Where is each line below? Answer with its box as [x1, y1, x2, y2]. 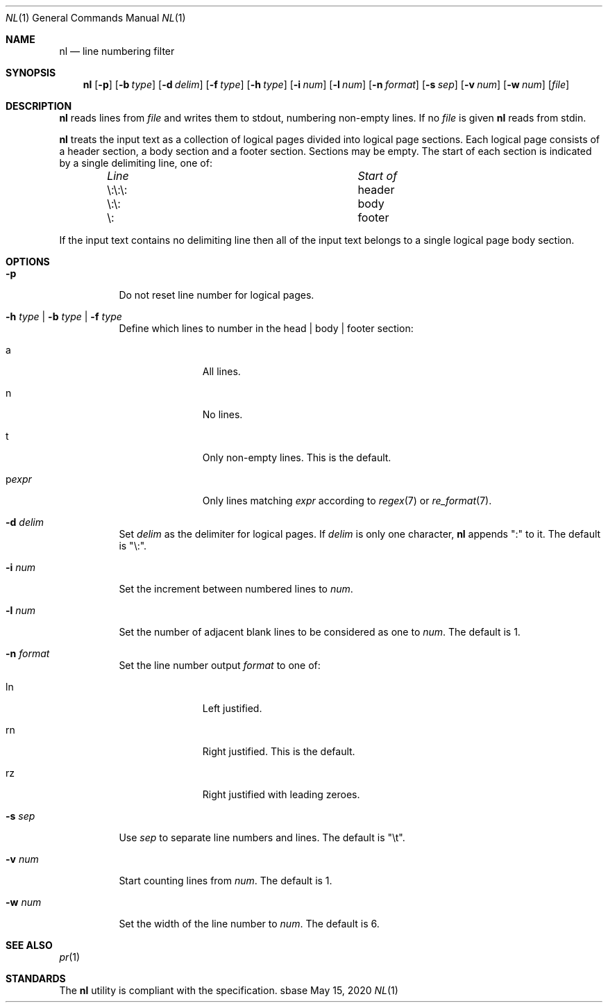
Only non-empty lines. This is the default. [202, 452, 391, 463]
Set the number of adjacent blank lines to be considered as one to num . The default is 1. [119, 626, 521, 638]
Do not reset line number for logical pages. [119, 289, 314, 301]
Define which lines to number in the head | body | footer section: [119, 322, 414, 334]
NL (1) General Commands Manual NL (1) [6, 12, 186, 24]
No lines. [202, 408, 243, 420]
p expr [6, 473, 32, 485]
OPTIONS [6, 256, 50, 267]
